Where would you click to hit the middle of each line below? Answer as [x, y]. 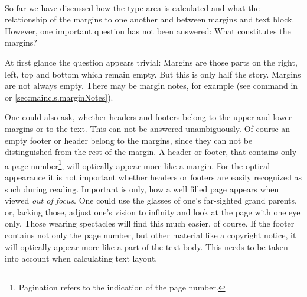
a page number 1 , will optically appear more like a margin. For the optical [138, 164]
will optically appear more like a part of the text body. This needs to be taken [146, 246]
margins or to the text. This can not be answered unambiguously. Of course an [148, 128]
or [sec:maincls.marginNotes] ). [59, 97]
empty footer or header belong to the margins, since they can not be [129, 140]
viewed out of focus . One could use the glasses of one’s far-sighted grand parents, [151, 200]
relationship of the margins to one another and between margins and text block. [150, 19]
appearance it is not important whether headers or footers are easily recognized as [153, 177]
